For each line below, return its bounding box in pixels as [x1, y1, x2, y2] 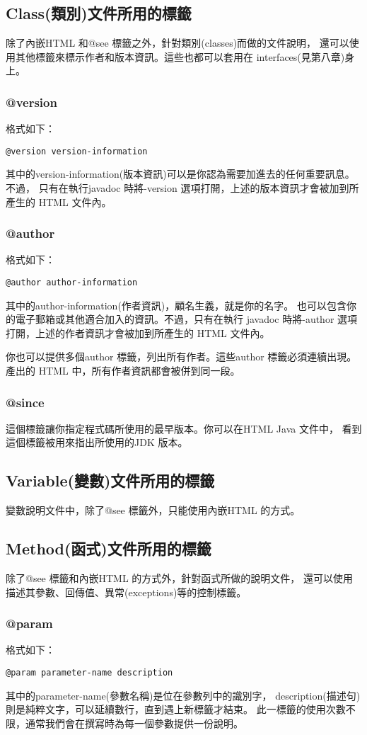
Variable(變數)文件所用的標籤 [6, 469, 215, 491]
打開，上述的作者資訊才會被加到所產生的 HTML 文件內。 [6, 325, 270, 340]
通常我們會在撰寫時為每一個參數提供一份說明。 [25, 715, 243, 730]
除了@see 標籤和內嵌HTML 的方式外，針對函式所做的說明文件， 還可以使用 [6, 571, 354, 586]
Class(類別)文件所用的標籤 [6, 2, 192, 24]
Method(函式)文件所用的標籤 [6, 537, 211, 559]
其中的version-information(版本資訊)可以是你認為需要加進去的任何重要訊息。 [6, 166, 355, 181]
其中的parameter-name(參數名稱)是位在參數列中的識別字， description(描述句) [6, 688, 361, 702]
